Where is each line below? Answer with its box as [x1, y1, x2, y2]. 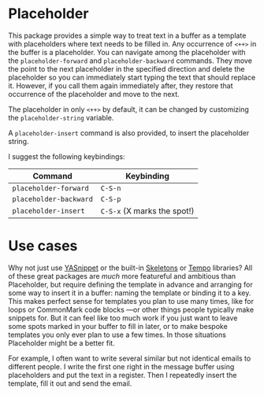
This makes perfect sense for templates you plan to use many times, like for [8, 296, 255, 305]
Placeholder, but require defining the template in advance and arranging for [8, 279, 254, 289]
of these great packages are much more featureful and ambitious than [8, 271, 236, 280]
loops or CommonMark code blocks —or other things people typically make [8, 305, 255, 314]
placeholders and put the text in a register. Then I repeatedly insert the [8, 370, 238, 379]
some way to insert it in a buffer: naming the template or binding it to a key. [8, 288, 251, 298]
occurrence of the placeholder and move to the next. [8, 89, 180, 98]
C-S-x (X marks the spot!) [100, 205, 195, 217]
